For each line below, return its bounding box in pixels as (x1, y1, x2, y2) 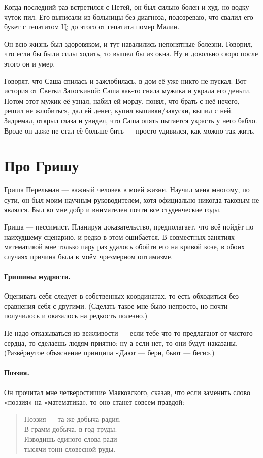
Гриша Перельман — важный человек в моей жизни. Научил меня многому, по (4, 184, 250, 195)
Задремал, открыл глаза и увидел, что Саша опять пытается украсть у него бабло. (4, 115, 257, 125)
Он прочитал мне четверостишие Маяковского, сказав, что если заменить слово (4, 386, 250, 397)
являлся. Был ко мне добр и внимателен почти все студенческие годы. (4, 204, 221, 215)
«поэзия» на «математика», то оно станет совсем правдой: (4, 397, 184, 407)
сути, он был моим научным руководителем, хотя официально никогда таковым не (4, 194, 259, 205)
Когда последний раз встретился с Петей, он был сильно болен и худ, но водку (4, 2, 249, 12)
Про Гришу (4, 155, 79, 176)
